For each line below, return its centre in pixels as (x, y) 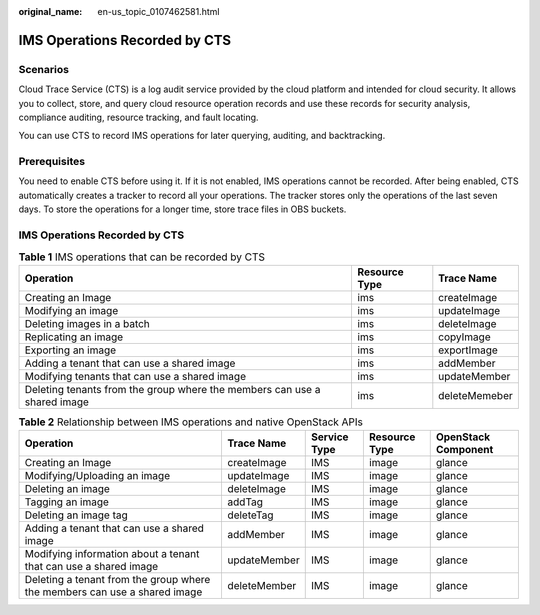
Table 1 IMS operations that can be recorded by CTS (141, 257)
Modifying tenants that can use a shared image (135, 376)
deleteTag (250, 515)
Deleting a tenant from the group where (117, 580)
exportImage (468, 350)
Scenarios (44, 69)
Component (464, 450)
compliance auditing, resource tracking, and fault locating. (138, 117)
